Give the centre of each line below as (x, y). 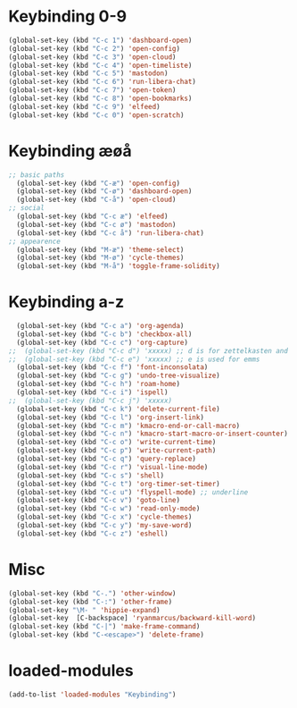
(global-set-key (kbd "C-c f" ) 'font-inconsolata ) (112, 367)
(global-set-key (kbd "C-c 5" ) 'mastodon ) (88, 73)
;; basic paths (37, 175)
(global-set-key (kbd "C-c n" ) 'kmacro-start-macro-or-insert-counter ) (153, 434)
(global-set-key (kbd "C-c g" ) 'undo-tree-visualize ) (118, 376)
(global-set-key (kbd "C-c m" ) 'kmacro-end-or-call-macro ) (128, 426)
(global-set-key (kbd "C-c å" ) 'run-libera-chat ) (110, 233)
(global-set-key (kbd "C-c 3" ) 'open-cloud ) (92, 57)
